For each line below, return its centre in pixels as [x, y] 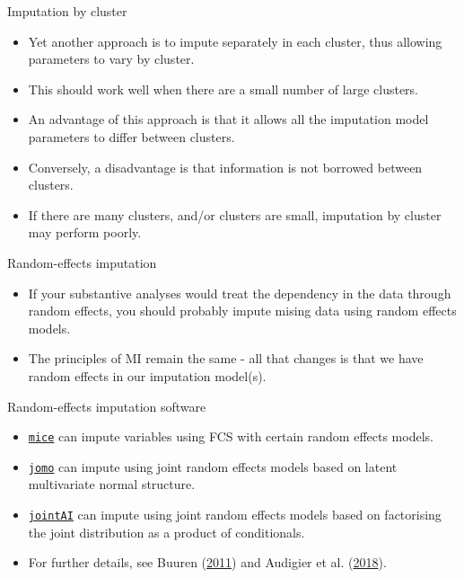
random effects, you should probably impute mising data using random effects [242, 311]
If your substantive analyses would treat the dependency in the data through [240, 293]
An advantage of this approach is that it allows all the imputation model [228, 119]
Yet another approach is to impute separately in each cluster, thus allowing [235, 41]
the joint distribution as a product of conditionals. [166, 532]
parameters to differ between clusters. [131, 136]
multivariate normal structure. [112, 484]
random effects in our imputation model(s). [147, 375]
